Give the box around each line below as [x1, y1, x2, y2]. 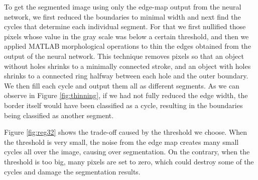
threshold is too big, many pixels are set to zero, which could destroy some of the [4, 156, 254, 166]
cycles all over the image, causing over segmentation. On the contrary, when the [4, 146, 250, 157]
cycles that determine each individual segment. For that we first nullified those [4, 21, 246, 32]
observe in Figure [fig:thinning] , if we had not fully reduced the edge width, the [4, 90, 248, 101]
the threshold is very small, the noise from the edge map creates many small [4, 136, 239, 147]
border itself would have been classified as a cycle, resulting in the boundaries [4, 100, 243, 110]
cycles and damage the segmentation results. [4, 166, 141, 176]
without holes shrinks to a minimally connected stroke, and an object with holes [4, 60, 251, 71]
